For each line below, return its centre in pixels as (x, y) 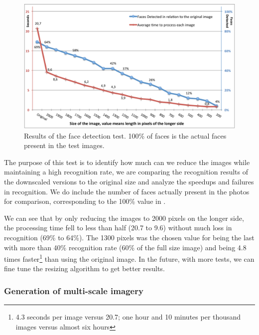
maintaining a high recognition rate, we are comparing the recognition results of (126, 172)
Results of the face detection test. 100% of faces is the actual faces (125, 135)
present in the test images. (64, 145)
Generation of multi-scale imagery (74, 290)
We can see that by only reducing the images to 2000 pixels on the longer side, (124, 218)
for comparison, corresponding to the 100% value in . (85, 201)
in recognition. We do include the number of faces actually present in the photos (127, 191)
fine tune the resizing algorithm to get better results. (84, 268)
